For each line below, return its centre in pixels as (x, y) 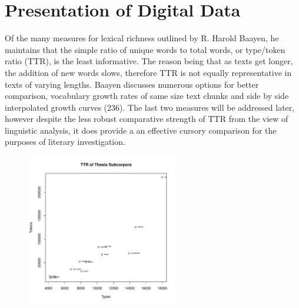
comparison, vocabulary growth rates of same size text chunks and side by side (147, 96)
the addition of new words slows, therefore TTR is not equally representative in (148, 72)
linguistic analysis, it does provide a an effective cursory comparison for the (141, 130)
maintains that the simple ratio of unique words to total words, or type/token (145, 49)
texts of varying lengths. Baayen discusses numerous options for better (132, 84)
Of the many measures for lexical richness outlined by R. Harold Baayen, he (142, 38)
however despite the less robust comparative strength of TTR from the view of (147, 119)
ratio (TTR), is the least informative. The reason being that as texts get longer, (149, 61)
